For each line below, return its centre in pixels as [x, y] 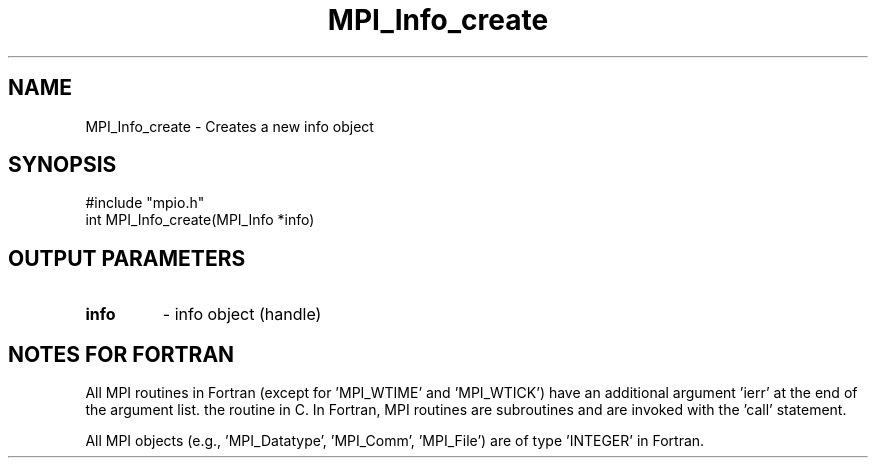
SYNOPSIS [62, 165]
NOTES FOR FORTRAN [121, 354]
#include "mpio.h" [145, 203]
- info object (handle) [242, 314]
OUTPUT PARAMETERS [127, 258]
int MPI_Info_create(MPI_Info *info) [200, 220]
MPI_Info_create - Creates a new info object [229, 126]
